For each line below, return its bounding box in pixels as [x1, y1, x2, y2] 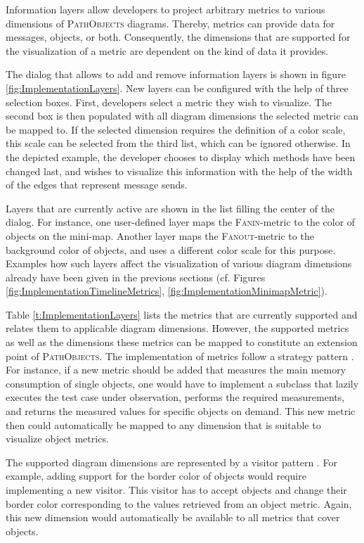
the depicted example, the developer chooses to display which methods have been [6, 149, 356, 164]
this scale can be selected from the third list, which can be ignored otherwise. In [6, 136, 351, 151]
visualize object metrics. [6, 431, 109, 446]
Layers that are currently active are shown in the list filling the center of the [6, 200, 335, 215]
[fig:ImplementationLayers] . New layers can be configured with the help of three [6, 80, 349, 95]
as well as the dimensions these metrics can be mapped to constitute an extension [6, 335, 358, 350]
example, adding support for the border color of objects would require [6, 468, 306, 483]
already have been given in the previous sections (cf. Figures [6, 269, 266, 284]
